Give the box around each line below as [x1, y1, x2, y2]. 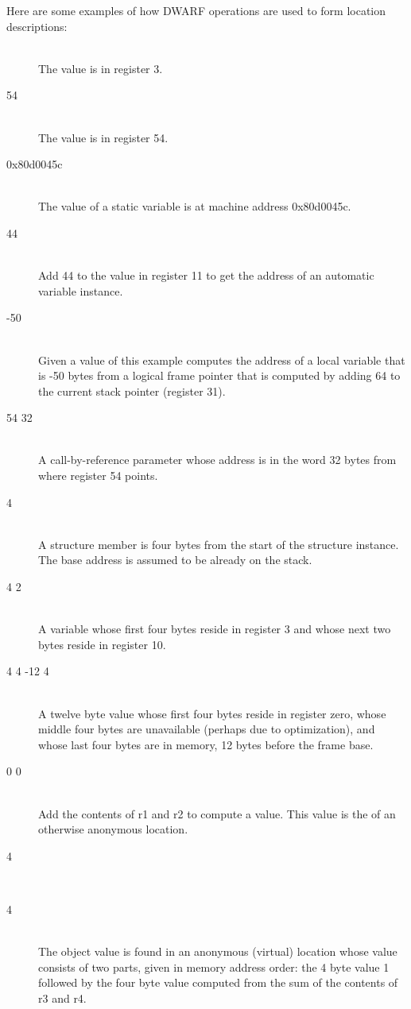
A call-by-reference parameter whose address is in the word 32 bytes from [38, 451, 397, 468]
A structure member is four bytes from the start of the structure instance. [38, 535, 399, 552]
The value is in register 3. [38, 60, 163, 76]
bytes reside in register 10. [38, 636, 166, 652]
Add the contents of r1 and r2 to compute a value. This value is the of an [38, 805, 396, 822]
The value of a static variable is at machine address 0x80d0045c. [38, 198, 351, 215]
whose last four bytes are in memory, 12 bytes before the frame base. [38, 736, 374, 752]
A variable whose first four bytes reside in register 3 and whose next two [38, 620, 391, 637]
